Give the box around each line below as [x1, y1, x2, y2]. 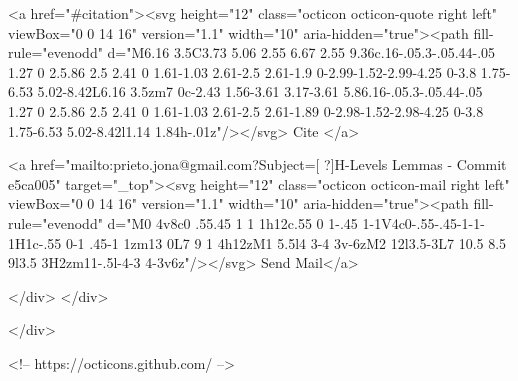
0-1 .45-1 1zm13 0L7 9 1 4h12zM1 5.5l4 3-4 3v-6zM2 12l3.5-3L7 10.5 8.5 [65, 232, 507, 253]
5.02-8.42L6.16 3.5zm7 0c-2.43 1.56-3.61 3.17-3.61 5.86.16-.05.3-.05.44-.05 [37, 81, 483, 102]
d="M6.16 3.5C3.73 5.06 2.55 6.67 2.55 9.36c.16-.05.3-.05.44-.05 [107, 42, 496, 63]
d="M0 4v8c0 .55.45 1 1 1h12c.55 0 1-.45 [107, 212, 358, 233]
